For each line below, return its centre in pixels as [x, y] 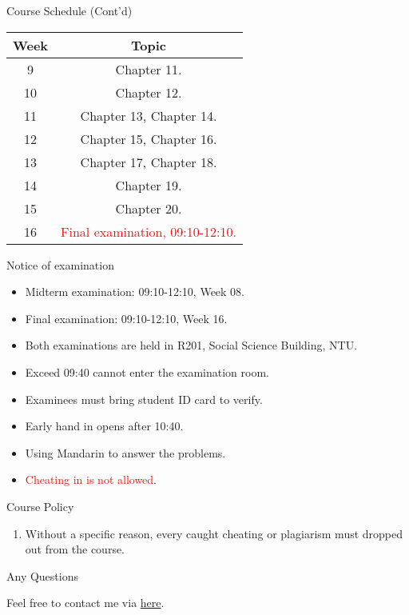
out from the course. [75, 549]
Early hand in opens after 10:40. [104, 426]
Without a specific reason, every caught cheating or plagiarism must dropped [214, 533]
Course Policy [40, 506]
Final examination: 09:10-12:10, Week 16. [126, 318]
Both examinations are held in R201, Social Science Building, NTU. [191, 345]
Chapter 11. [149, 69]
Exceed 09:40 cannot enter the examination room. [147, 371]
